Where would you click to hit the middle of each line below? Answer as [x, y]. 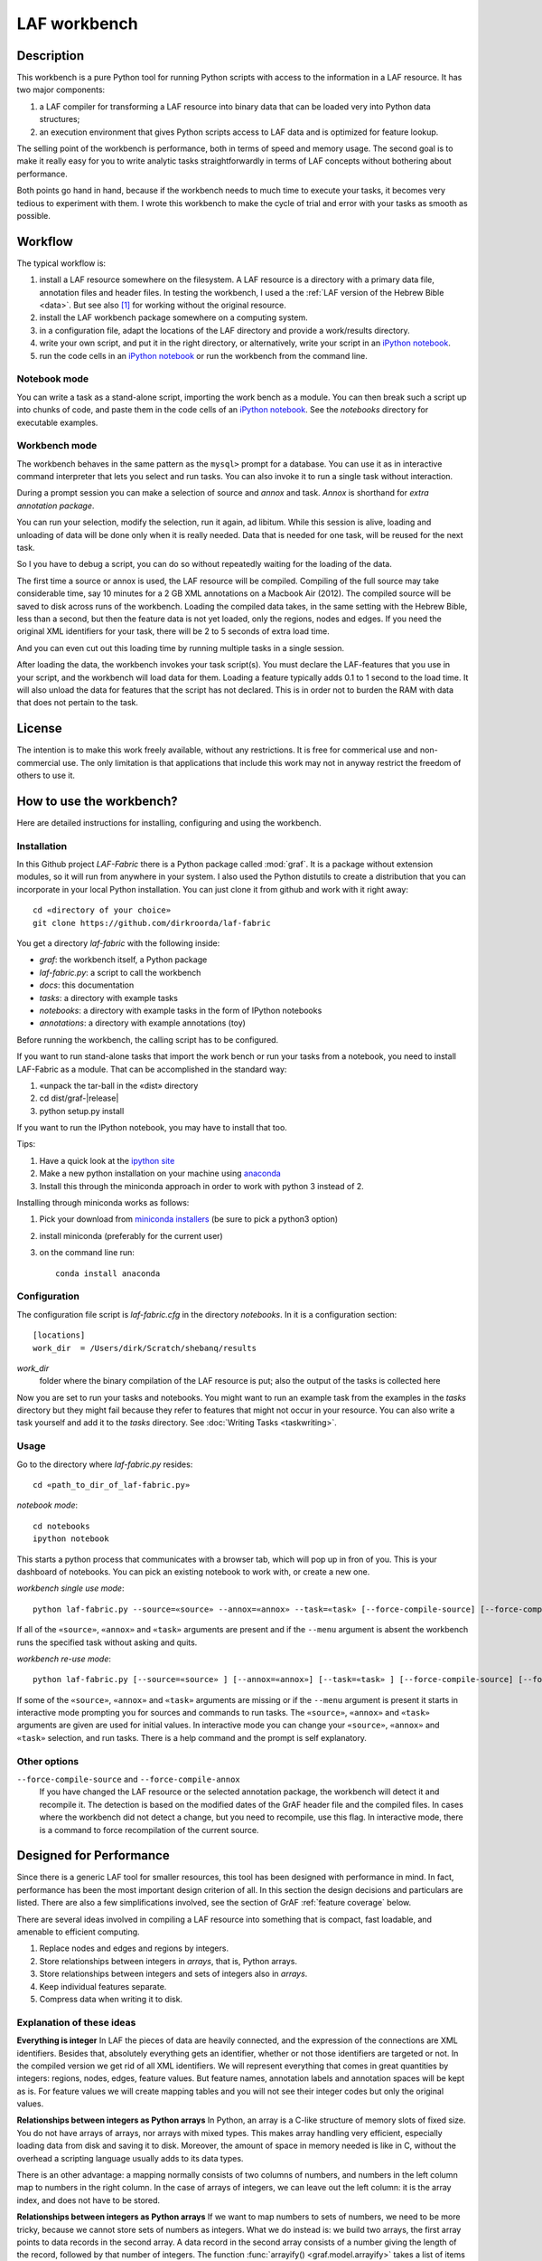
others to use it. [46, 775]
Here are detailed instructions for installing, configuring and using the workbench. [169, 822]
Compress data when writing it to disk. [111, 1999]
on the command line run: [87, 1253]
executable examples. [57, 422]
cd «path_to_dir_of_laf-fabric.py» [112, 1485]
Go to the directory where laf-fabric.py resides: [105, 1464]
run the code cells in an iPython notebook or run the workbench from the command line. [203, 355]
